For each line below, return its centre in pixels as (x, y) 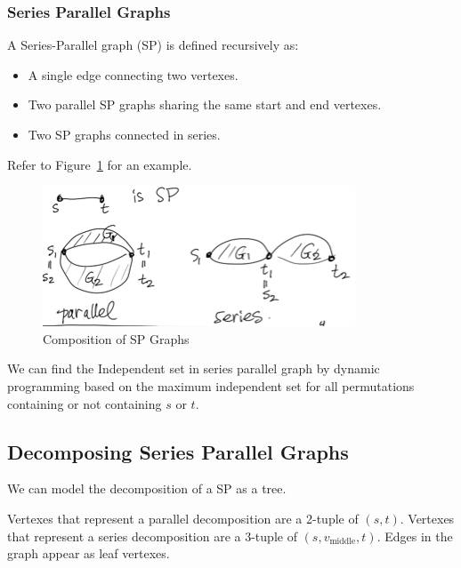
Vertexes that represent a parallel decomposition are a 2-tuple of (183, 518)
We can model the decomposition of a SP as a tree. (147, 488)
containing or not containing (85, 403)
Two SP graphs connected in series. (124, 134)
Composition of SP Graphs (116, 338)
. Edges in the (415, 536)
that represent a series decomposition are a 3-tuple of (152, 536)
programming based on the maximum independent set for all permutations (211, 385)
